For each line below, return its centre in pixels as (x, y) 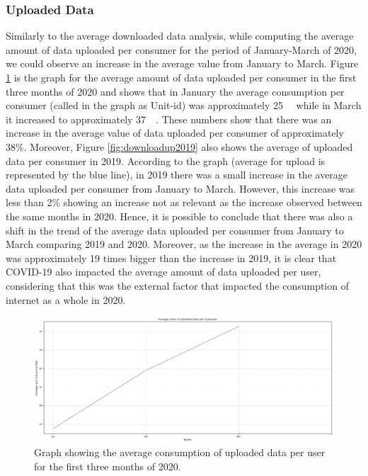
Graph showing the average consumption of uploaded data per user (180, 452)
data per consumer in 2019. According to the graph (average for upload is (166, 160)
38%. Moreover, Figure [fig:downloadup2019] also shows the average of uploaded (179, 146)
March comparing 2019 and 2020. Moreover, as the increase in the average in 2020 (184, 244)
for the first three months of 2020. (108, 466)
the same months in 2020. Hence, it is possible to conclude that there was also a (179, 216)
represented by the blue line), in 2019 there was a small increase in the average (177, 175)
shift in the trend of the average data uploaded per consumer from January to (175, 230)
